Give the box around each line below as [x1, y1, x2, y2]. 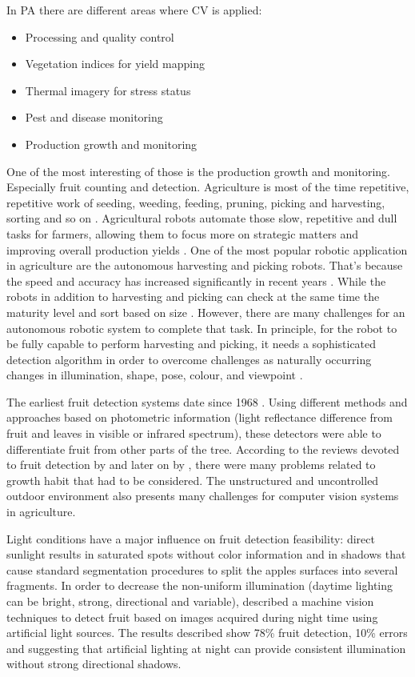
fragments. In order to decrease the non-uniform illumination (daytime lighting [6, 577, 393, 594]
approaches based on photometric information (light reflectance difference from [6, 409, 393, 426]
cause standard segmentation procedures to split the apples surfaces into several [6, 561, 398, 578]
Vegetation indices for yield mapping [25, 55, 205, 72]
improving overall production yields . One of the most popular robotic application [6, 241, 408, 258]
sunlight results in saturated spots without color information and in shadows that [6, 546, 406, 563]
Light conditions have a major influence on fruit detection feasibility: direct [6, 530, 375, 547]
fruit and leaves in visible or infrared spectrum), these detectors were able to [6, 425, 381, 442]
